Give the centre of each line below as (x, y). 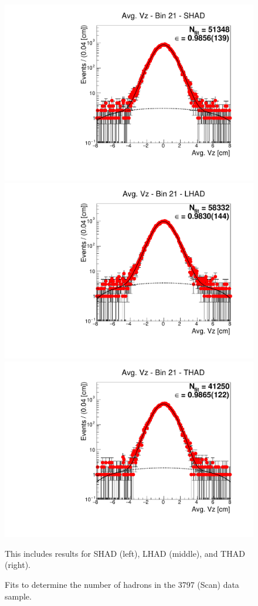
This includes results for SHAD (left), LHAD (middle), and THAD (125, 553)
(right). (18, 565)
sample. (18, 596)
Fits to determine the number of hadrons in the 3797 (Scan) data (122, 584)
